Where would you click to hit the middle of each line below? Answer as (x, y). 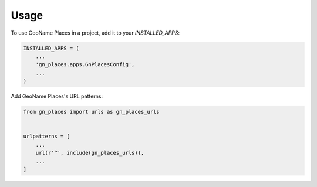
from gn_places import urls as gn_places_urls (91, 112)
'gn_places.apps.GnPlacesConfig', (85, 65)
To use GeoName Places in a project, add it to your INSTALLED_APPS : (95, 33)
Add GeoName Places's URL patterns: (57, 96)
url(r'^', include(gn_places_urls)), (90, 153)
